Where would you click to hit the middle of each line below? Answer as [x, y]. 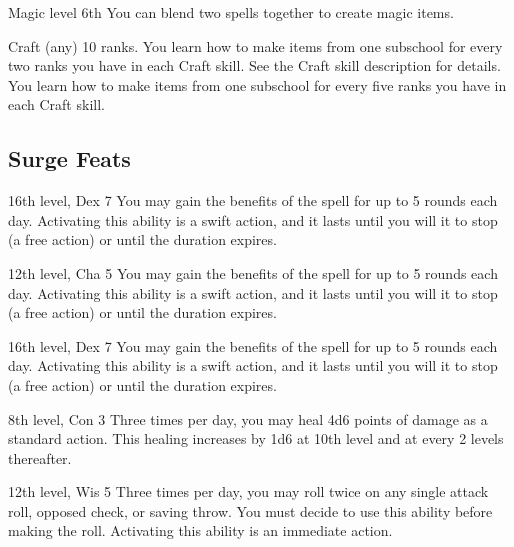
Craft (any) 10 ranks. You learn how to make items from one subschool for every [255, 45]
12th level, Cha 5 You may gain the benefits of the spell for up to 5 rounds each [253, 272]
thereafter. [40, 457]
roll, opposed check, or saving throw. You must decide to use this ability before [250, 510]
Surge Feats [69, 158]
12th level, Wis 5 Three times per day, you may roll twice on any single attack [248, 491]
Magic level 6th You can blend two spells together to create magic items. [231, 12]
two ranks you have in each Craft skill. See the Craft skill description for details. [254, 65]
